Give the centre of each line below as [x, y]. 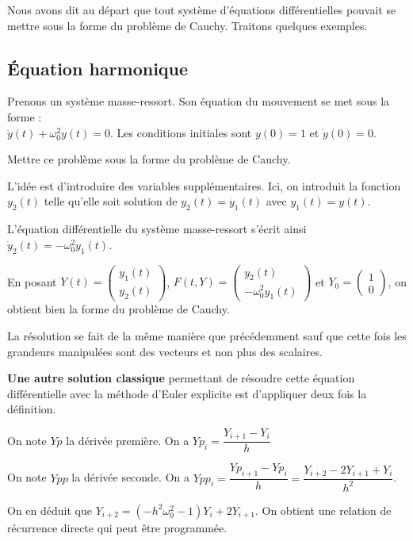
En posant [32, 281]
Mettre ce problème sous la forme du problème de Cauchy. [149, 159]
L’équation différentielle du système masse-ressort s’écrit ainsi [157, 229]
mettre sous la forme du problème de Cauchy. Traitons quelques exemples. [187, 25]
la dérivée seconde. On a [131, 477]
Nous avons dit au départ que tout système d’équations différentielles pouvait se [202, 10]
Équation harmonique [98, 68]
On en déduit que [50, 510]
